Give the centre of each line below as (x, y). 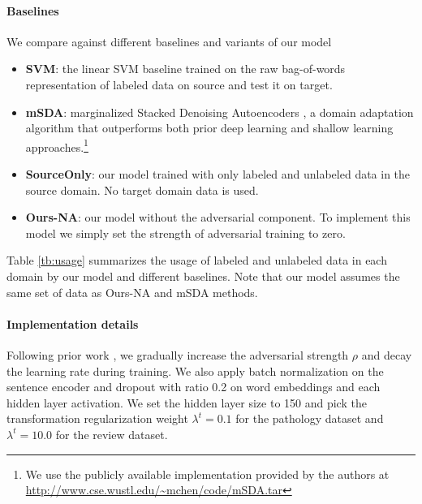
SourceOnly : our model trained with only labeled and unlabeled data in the (218, 174)
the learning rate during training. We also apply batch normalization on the (195, 370)
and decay (387, 354)
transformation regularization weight (97, 418)
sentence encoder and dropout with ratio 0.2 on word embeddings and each (194, 387)
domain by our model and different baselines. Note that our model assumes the (203, 276)
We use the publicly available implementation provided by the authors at (207, 474)
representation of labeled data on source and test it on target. (179, 84)
